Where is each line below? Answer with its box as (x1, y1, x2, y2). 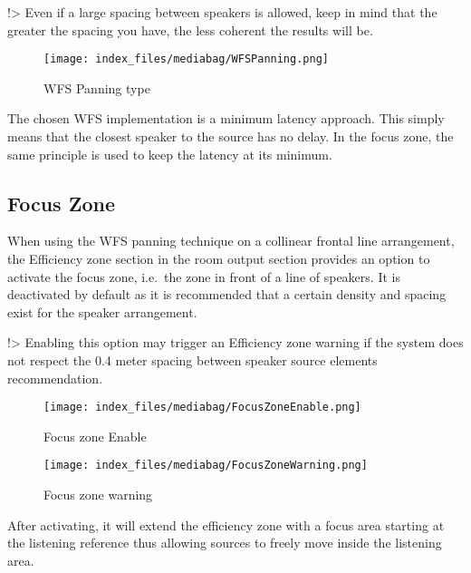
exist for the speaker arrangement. (7, 302, 197, 321)
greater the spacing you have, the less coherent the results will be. (7, 20, 373, 39)
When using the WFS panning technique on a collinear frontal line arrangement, (7, 231, 455, 250)
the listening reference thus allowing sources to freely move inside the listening (7, 533, 442, 552)
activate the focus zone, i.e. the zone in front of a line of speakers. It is (7, 267, 400, 286)
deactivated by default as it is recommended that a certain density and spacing (7, 285, 447, 304)
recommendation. (7, 368, 103, 387)
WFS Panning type (43, 78, 150, 97)
